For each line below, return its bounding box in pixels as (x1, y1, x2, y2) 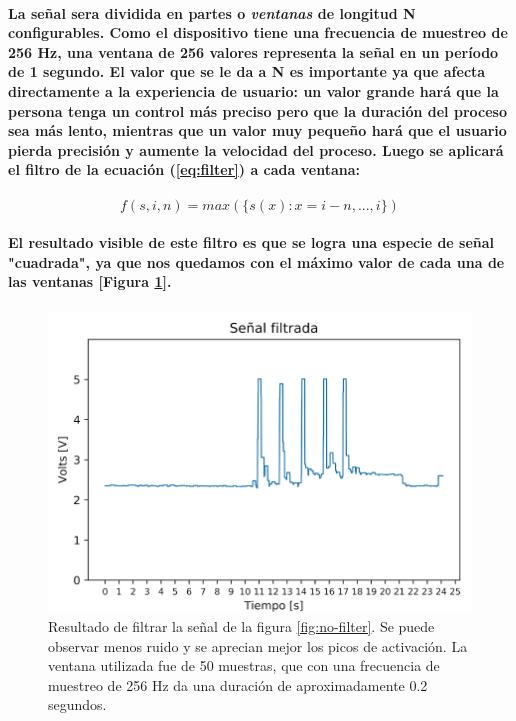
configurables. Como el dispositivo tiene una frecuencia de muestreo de (8, 22, 508, 43)
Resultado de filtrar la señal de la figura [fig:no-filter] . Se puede (48, 615, 435, 636)
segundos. (48, 694, 107, 715)
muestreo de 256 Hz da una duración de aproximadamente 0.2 (48, 674, 428, 695)
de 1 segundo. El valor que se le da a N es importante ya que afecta (8, 61, 486, 82)
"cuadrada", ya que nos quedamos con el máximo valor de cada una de (8, 251, 505, 272)
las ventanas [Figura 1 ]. (8, 271, 172, 292)
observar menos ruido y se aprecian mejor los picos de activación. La (48, 635, 468, 656)
